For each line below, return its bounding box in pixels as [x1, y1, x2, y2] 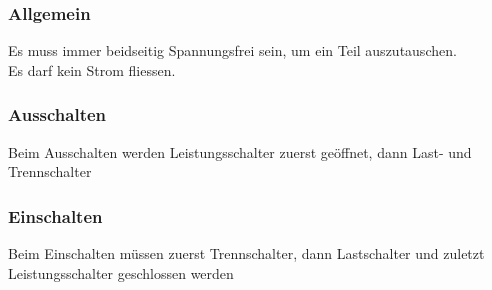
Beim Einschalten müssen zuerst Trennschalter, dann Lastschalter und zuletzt [8, 243, 485, 264]
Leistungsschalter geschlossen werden [8, 262, 234, 283]
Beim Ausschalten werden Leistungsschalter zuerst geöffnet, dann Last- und [8, 141, 472, 162]
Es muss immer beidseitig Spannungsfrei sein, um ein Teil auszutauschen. [8, 40, 457, 61]
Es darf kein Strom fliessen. [8, 59, 176, 80]
